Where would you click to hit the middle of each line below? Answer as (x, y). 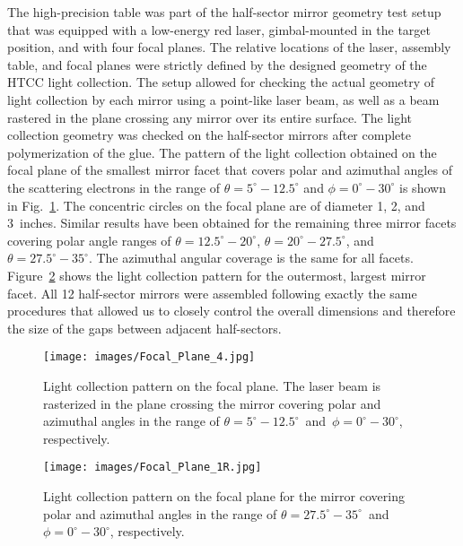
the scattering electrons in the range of (114, 187)
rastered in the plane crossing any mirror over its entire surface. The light (210, 117)
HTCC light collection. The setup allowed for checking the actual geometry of (221, 82)
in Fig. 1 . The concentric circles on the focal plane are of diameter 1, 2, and (216, 205)
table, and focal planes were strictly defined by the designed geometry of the (217, 64)
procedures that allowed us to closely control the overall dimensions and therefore (231, 311)
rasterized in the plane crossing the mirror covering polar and (212, 403)
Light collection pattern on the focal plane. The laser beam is (212, 385)
